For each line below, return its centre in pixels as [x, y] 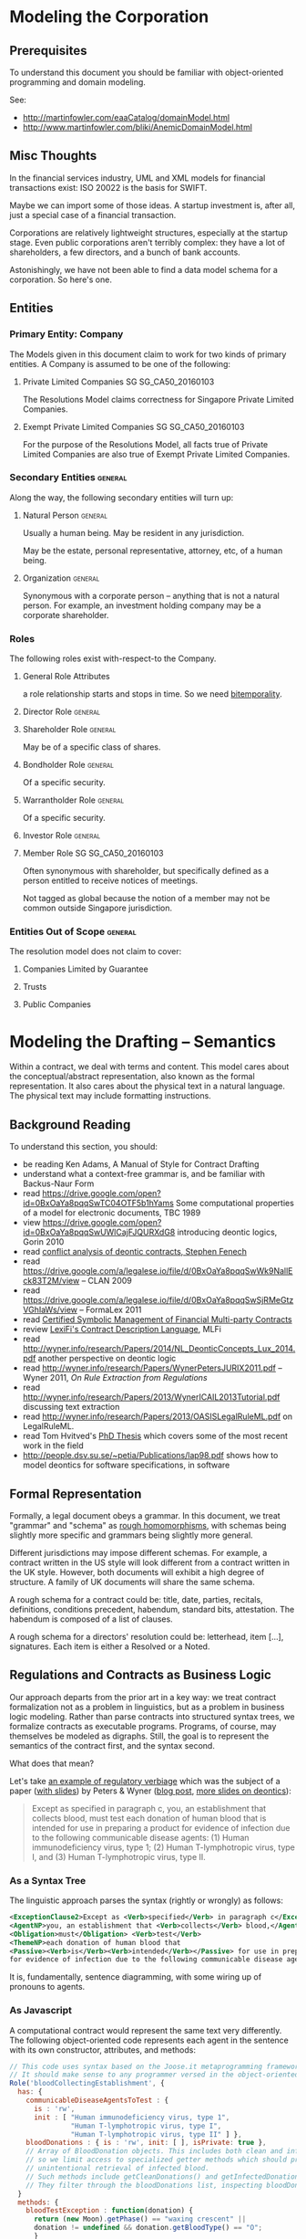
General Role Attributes [66, 677]
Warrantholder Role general [73, 800]
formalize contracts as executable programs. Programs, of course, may [143, 1726]
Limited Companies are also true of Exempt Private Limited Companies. [156, 454]
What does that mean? [51, 1763]
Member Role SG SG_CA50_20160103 [93, 853]
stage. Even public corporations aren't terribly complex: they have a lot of [147, 242]
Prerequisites [48, 51]
